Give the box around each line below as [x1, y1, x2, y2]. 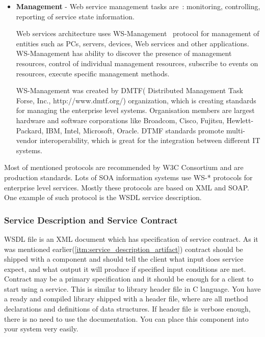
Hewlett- [226, 115, 254, 125]
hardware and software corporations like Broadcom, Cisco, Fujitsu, [16, 115, 224, 125]
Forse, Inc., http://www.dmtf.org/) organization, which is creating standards [16, 95, 256, 105]
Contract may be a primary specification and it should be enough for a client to [4, 273, 254, 284]
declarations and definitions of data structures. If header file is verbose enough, [4, 303, 251, 314]
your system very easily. [4, 323, 78, 334]
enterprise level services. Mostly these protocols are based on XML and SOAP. [4, 182, 249, 192]
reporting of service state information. [16, 11, 135, 21]
